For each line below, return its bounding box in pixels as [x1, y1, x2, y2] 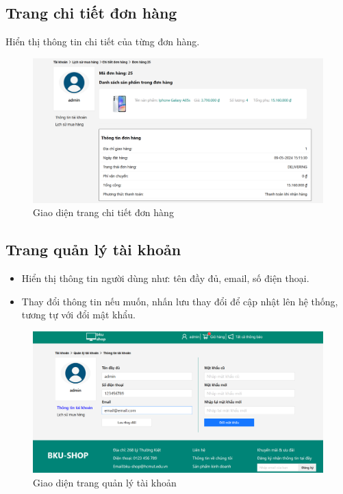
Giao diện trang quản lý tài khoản [33, 475, 177, 489]
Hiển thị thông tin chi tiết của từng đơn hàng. [5, 34, 200, 49]
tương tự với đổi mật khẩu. [21, 307, 136, 322]
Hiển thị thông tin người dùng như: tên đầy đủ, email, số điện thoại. [21, 270, 309, 285]
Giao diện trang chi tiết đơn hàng [33, 205, 174, 220]
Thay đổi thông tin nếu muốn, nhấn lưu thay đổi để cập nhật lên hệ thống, [21, 294, 338, 308]
